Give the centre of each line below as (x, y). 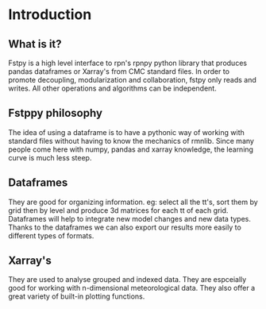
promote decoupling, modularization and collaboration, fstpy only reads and (132, 80)
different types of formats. (51, 235)
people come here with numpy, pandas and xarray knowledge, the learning (131, 149)
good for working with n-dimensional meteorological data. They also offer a (132, 288)
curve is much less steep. (50, 157)
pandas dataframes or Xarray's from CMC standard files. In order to (119, 71)
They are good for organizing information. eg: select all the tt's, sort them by (133, 202)
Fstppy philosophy (56, 113)
